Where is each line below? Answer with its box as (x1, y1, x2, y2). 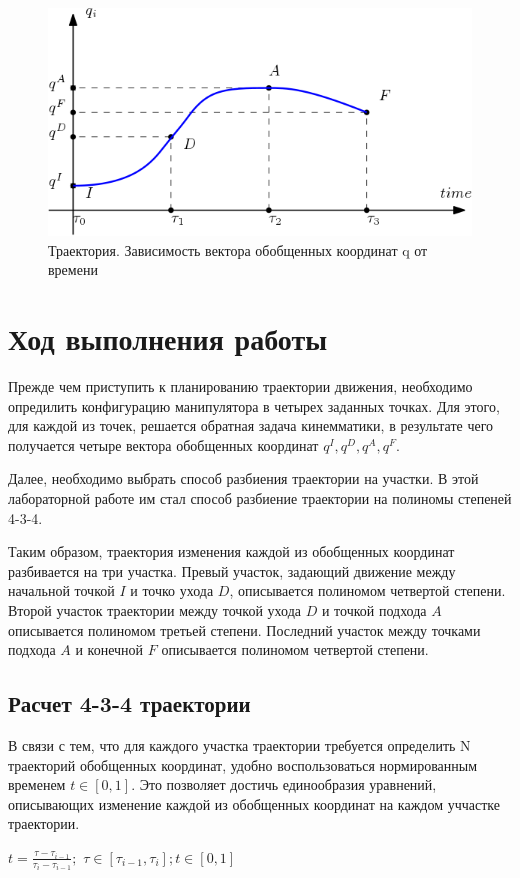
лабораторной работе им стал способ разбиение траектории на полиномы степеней (8, 488, 512, 508)
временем (8, 774, 66, 795)
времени (48, 259, 98, 280)
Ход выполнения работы (8, 318, 328, 359)
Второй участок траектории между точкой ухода (8, 599, 301, 620)
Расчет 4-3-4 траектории (8, 688, 251, 719)
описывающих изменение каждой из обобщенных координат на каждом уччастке (8, 793, 500, 814)
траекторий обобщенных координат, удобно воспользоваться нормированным (8, 754, 478, 775)
